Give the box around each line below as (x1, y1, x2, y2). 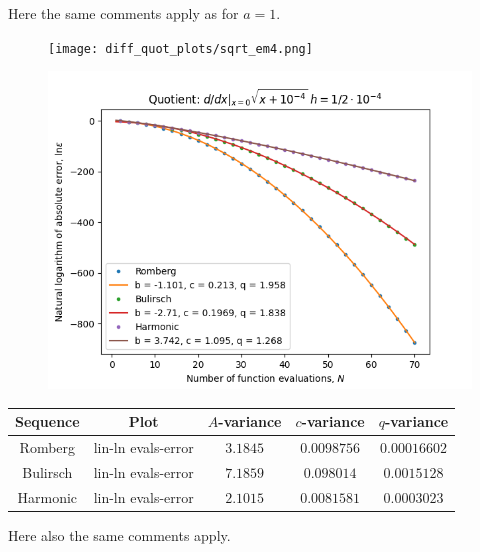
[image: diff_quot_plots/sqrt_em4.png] (48, 41, 313, 56)
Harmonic (17, 486, 78, 507)
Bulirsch (22, 462, 73, 483)
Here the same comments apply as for (8, 3, 239, 23)
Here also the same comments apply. (8, 524, 231, 545)
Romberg (19, 437, 76, 458)
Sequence (15, 411, 80, 432)
